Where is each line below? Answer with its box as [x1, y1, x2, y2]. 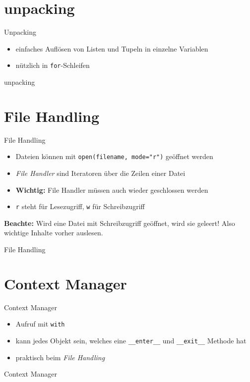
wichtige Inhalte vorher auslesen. [4, 227, 103, 238]
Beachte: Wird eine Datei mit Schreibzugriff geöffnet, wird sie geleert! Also [4, 218, 235, 228]
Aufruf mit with [15, 319, 65, 329]
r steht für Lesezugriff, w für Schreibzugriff [15, 201, 145, 212]
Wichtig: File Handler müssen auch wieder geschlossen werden [15, 184, 208, 195]
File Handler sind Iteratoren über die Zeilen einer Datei [15, 167, 186, 178]
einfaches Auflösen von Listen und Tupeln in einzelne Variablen [15, 43, 208, 54]
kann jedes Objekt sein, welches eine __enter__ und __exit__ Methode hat [15, 335, 247, 345]
